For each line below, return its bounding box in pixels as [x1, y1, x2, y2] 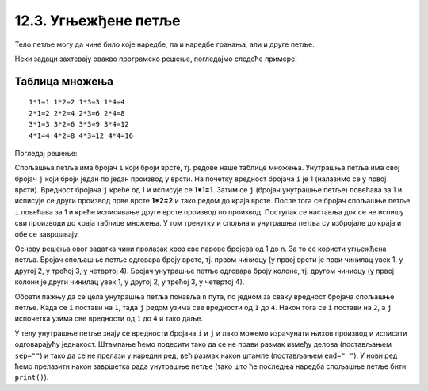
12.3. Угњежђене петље [14, 12, 182, 29]
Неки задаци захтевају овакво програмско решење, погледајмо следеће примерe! [14, 54, 297, 63]
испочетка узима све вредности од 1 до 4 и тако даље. [14, 313, 204, 324]
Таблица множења [14, 74, 114, 88]
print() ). [14, 373, 49, 382]
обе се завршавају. [14, 230, 79, 239]
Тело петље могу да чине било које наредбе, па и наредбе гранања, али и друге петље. [14, 40, 315, 49]
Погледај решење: [14, 148, 78, 158]
